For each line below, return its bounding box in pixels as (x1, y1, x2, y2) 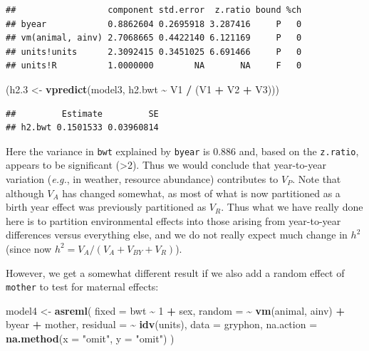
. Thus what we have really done (221, 199, 363, 214)
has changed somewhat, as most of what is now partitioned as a (62, 185, 341, 200)
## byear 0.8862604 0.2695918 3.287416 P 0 (6, 19, 302, 29)
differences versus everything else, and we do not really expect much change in (6, 227, 348, 242)
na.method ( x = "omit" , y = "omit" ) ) (6, 331, 175, 345)
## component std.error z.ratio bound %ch (6, 5, 302, 15)
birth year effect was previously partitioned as (6, 199, 207, 214)
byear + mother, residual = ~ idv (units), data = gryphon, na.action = (6, 317, 318, 332)
